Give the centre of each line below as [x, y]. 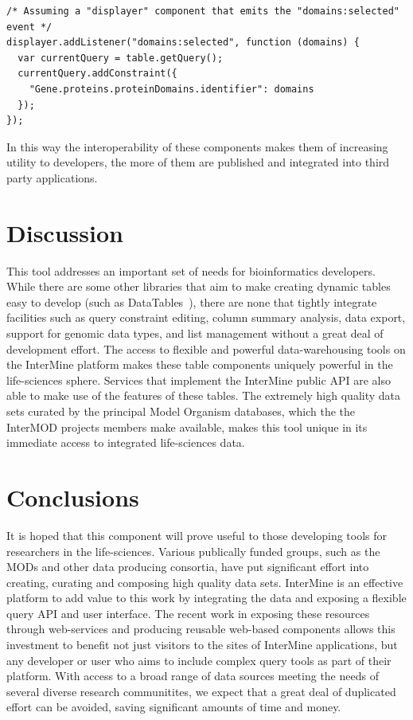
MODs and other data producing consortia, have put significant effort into [188, 567]
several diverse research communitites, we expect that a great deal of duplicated [201, 691]
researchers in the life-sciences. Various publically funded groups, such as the [193, 551]
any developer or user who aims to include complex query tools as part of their [199, 660]
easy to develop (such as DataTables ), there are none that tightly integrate [192, 301]
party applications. [52, 177]
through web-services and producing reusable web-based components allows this [201, 629]
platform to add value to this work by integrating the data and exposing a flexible [206, 598]
